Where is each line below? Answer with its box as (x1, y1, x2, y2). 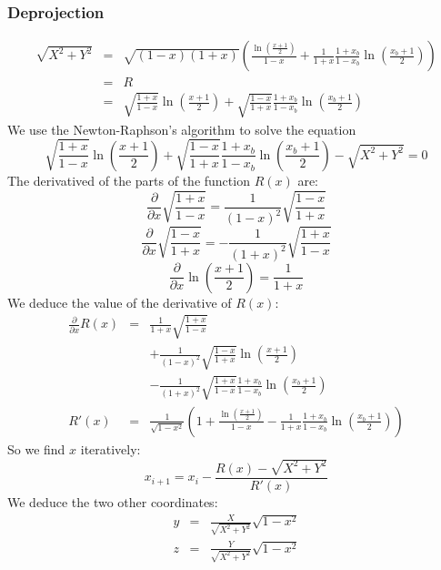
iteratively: (80, 439, 141, 458)
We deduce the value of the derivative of (7, 292, 232, 311)
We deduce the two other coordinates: (7, 492, 218, 511)
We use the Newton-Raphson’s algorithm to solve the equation (7, 119, 356, 138)
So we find (7, 439, 65, 458)
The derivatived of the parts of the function (7, 170, 250, 189)
